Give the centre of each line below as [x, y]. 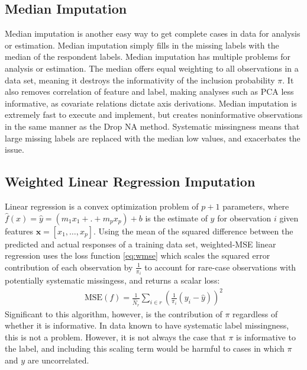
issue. [14, 149]
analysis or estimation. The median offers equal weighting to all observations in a [152, 68]
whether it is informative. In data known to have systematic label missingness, [147, 325]
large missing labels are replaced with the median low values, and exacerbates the [153, 138]
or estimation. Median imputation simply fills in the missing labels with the [142, 45]
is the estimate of [176, 218]
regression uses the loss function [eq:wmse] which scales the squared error [138, 255]
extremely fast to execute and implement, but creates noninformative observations [154, 115]
